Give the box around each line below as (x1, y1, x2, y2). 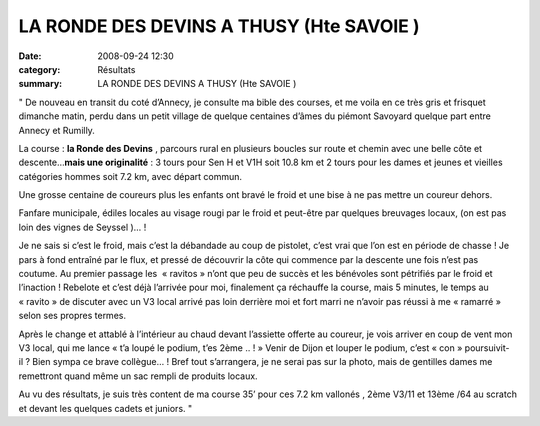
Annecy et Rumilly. (18, 124, 95, 136)
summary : (18, 78, 63, 90)
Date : (18, 50, 42, 62)
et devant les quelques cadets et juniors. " (18, 402, 193, 414)
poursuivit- (464, 341, 510, 354)
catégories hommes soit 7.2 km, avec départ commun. (18, 170, 243, 182)
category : (18, 63, 61, 75)
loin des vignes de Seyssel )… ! (18, 221, 147, 233)
